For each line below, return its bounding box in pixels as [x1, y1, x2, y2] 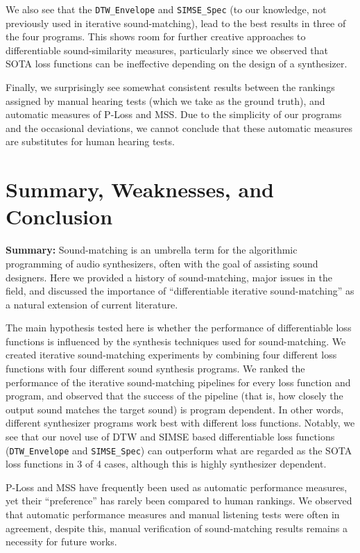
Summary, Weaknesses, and [6, 175, 274, 204]
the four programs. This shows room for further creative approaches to [6, 29, 306, 44]
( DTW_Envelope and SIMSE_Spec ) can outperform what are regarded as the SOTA [6, 443, 352, 457]
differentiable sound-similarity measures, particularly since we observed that [6, 42, 329, 57]
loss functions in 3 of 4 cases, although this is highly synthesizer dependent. [6, 456, 327, 471]
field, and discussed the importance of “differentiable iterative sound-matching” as [6, 283, 354, 298]
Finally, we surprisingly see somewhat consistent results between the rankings [6, 80, 335, 94]
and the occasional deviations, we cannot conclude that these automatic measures [6, 120, 353, 135]
